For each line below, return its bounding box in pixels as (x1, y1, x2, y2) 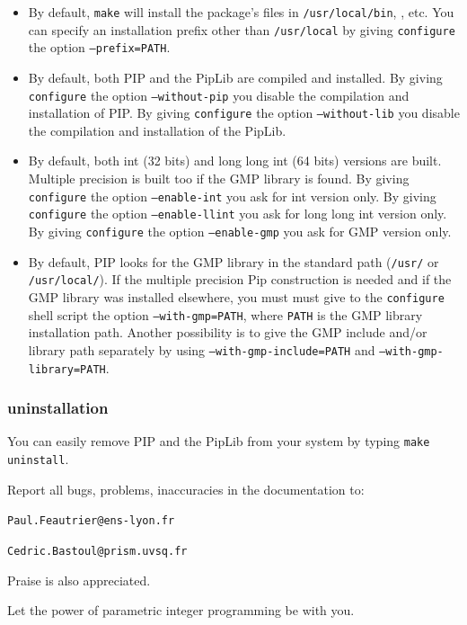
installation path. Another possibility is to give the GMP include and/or (28, 323, 427, 342)
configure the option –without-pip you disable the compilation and (28, 85, 410, 104)
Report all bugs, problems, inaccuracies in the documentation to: (7, 479, 365, 498)
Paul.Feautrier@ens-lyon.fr (7, 514, 175, 528)
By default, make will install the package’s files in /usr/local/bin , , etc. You (28, 3, 454, 21)
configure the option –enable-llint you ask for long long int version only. (28, 204, 447, 223)
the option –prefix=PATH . (28, 38, 171, 57)
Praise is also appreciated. (7, 570, 151, 589)
